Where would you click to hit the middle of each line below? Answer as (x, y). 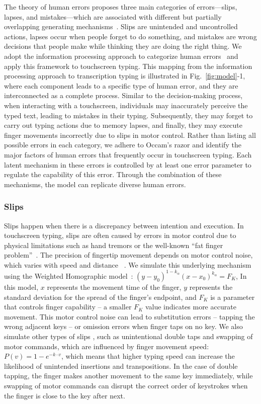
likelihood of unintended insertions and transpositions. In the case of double (121, 366)
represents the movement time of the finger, (114, 287)
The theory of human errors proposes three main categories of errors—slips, (121, 7)
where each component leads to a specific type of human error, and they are (121, 85)
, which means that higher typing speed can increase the (148, 356)
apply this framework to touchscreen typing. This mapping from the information (128, 66)
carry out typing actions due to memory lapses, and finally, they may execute (123, 125)
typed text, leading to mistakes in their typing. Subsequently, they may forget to (128, 115)
